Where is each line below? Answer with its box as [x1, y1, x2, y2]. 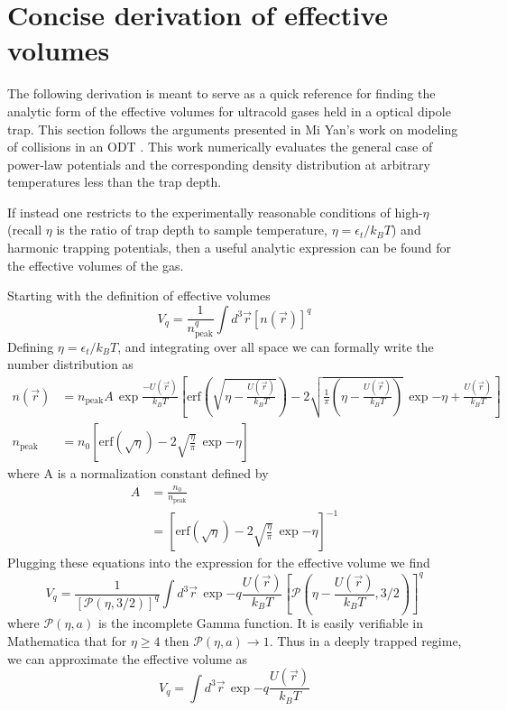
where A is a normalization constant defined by [7, 464, 269, 483]
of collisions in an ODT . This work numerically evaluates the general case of [7, 137, 433, 156]
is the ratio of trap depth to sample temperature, [56, 220, 327, 239]
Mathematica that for [7, 632, 127, 651]
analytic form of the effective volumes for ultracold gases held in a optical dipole [7, 101, 451, 120]
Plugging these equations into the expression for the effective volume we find [7, 553, 430, 572]
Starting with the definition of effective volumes [7, 286, 271, 305]
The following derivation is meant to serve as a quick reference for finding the [7, 84, 436, 103]
